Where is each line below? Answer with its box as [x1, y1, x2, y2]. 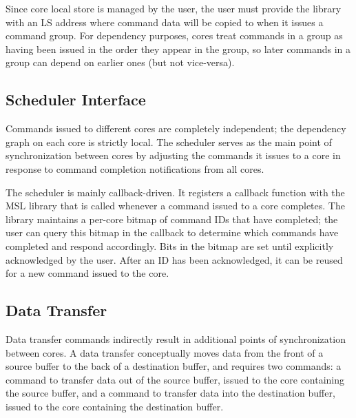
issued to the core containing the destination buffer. [6, 399, 224, 413]
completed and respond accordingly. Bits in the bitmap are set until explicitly [6, 238, 334, 253]
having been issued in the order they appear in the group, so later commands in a [6, 41, 351, 56]
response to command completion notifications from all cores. [6, 161, 264, 176]
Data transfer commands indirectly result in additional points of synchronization [6, 331, 346, 346]
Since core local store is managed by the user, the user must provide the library [6, 1, 342, 15]
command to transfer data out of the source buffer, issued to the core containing [6, 372, 345, 386]
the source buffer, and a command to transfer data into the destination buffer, [6, 386, 335, 400]
